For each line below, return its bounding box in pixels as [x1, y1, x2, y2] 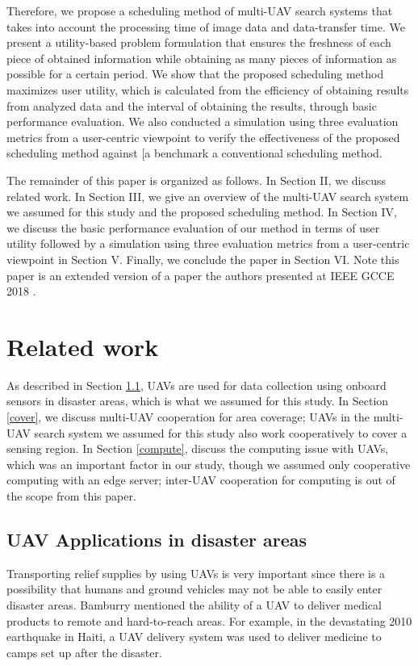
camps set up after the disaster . [6, 643, 162, 660]
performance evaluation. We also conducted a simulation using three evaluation [6, 113, 399, 130]
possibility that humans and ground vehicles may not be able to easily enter [6, 580, 382, 597]
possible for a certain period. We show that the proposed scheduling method [6, 65, 384, 82]
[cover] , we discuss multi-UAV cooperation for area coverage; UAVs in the [6, 408, 370, 425]
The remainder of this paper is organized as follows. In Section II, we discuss [6, 171, 387, 188]
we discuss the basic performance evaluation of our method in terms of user [6, 219, 380, 236]
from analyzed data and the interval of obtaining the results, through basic [6, 97, 377, 114]
